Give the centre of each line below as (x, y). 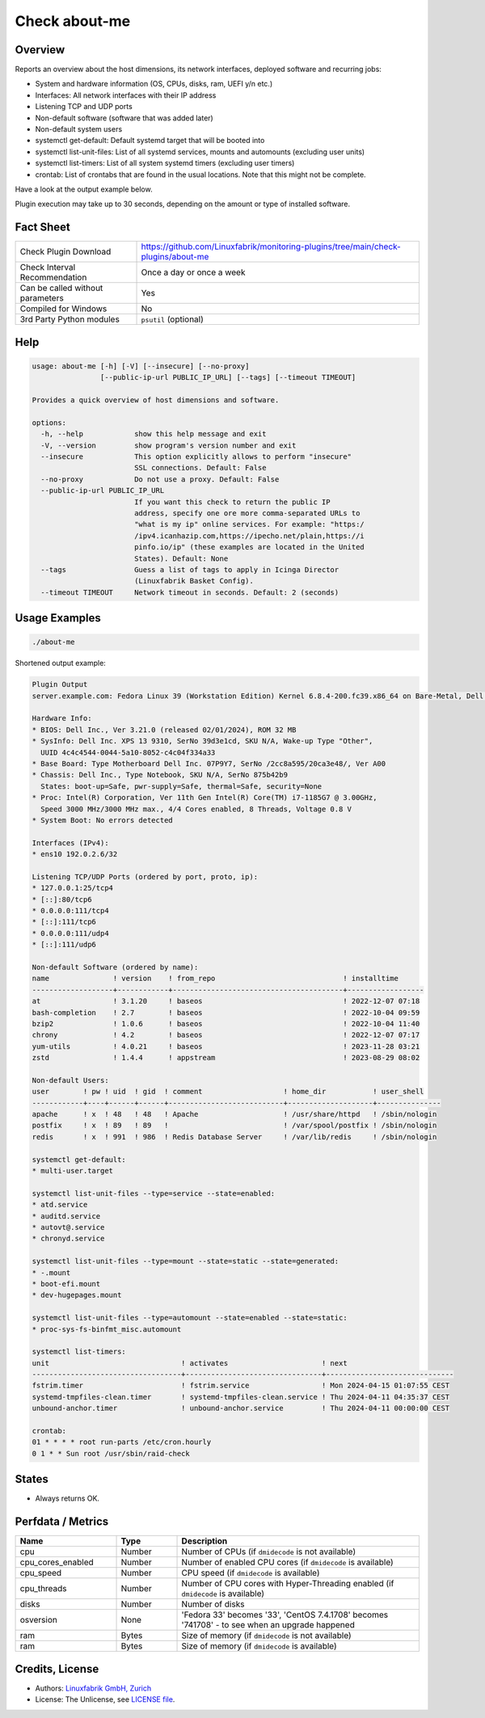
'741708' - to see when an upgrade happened (268, 1625)
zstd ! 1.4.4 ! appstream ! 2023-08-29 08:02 (226, 1058)
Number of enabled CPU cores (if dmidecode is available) (287, 1562)
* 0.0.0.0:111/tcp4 (70, 911)
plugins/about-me (175, 257)
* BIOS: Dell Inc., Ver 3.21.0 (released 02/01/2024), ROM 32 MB (164, 730)
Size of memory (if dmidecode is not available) (266, 1636)
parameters (42, 298)
